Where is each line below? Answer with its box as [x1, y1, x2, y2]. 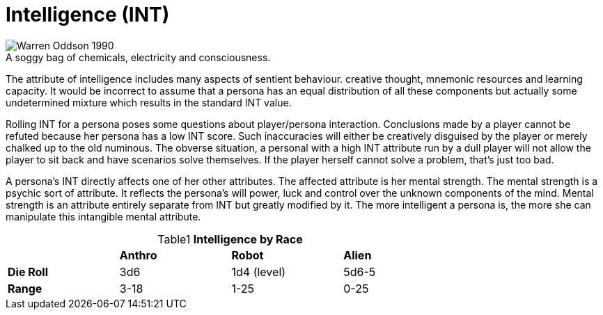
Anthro [119, 248, 157, 262]
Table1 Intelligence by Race [157, 232, 303, 246]
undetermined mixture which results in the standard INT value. [6, 96, 292, 108]
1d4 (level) [231, 264, 286, 279]
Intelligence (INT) [6, 3, 170, 26]
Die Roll [8, 264, 49, 279]
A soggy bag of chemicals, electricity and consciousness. [6, 51, 271, 63]
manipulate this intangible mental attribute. [6, 210, 201, 223]
